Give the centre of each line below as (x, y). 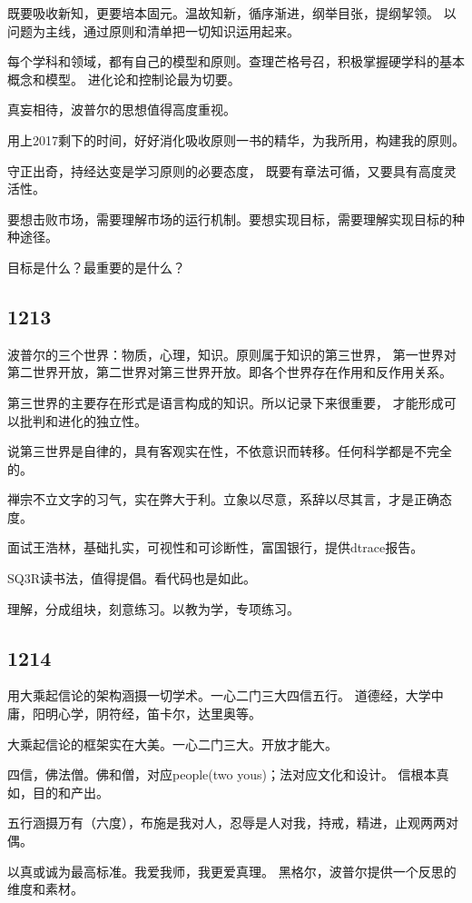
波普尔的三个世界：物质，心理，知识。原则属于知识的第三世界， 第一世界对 (232, 354)
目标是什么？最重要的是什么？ (96, 267)
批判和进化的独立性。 (83, 420)
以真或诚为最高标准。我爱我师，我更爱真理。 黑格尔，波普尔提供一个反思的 (232, 871)
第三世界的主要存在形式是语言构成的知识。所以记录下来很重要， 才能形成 (226, 402)
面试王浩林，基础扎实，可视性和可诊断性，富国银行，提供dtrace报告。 (216, 547)
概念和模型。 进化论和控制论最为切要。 (124, 79)
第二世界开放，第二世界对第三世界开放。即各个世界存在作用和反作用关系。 (230, 372)
